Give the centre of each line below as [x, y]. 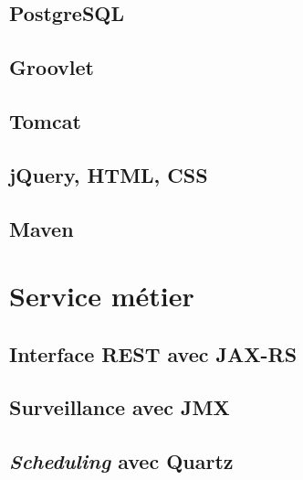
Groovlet [52, 67]
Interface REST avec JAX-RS [153, 353]
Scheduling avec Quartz [121, 461]
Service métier [102, 296]
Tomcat [45, 120]
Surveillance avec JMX [120, 407]
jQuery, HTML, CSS [109, 174]
